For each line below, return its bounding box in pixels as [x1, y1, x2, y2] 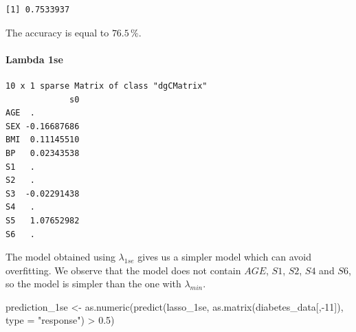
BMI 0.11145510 [5, 135, 80, 145]
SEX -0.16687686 [5, 121, 80, 131]
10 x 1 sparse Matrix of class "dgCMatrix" [5, 80, 208, 91]
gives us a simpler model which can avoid [137, 250, 311, 264]
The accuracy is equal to [5, 25, 109, 39]
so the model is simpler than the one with [5, 276, 181, 291]
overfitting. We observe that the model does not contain [5, 263, 241, 277]
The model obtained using [5, 250, 115, 264]
